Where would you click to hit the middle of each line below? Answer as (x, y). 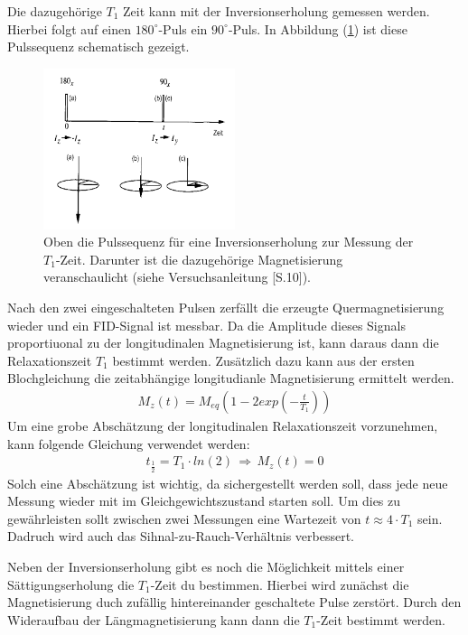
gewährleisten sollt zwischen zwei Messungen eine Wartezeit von (184, 518)
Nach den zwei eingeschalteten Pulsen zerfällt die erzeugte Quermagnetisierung (226, 307)
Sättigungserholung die (71, 584)
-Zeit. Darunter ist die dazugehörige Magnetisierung (199, 259)
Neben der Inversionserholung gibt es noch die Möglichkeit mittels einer (206, 566)
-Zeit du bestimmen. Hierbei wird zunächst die (280, 584)
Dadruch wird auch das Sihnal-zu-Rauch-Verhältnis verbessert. (181, 536)
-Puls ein (183, 28)
